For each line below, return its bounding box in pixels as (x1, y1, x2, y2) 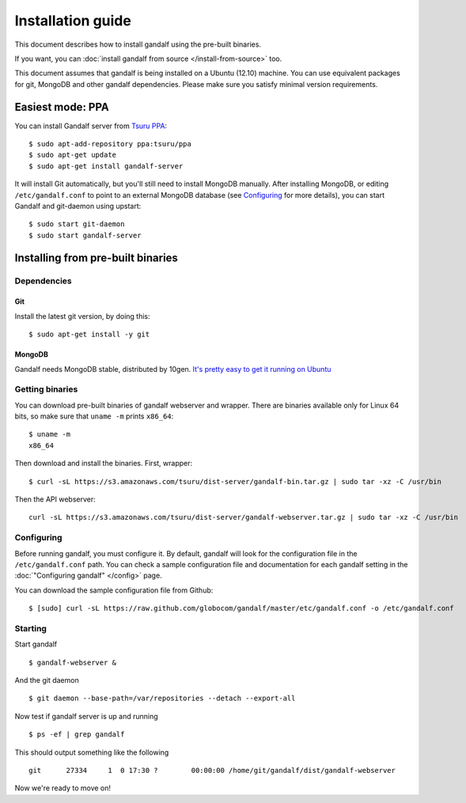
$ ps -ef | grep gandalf (28, 730, 125, 739)
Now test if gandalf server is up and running (14, 711, 158, 721)
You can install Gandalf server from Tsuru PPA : (14, 121, 168, 131)
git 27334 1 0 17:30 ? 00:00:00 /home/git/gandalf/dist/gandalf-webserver (28, 766, 396, 775)
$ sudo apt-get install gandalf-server (28, 161, 184, 170)
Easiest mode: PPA (14, 100, 110, 114)
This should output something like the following (14, 748, 169, 757)
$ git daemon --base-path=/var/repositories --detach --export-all (28, 694, 296, 703)
